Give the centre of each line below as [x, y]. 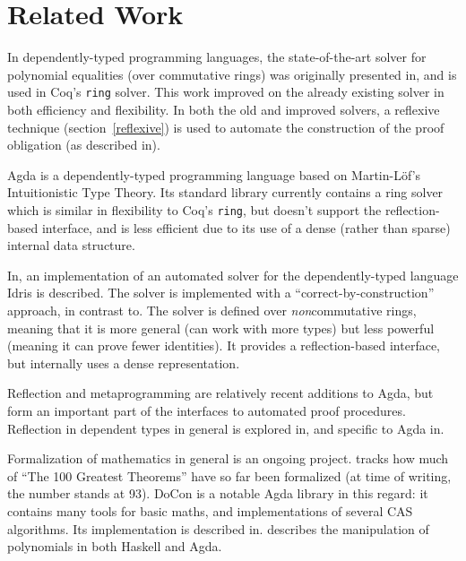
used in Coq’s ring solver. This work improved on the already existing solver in [226, 92]
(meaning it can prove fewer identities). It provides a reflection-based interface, [224, 345]
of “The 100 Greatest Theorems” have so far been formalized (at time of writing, [229, 475]
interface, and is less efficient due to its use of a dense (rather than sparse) [246, 227]
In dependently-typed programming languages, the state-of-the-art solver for [217, 57]
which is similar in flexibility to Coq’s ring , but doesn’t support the [194, 209]
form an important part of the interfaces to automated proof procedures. [207, 410]
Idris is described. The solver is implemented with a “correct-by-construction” [221, 293]
